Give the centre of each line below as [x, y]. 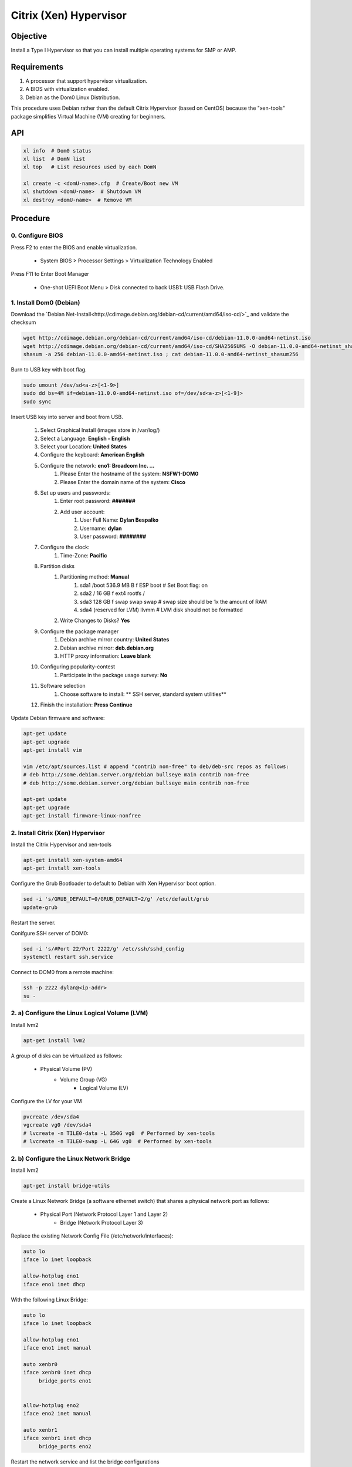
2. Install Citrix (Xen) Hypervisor [58, 833]
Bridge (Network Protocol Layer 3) [101, 1222]
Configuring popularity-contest [78, 667]
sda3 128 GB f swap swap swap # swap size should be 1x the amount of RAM [173, 601]
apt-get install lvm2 [54, 1040]
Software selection [63, 686]
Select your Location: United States [84, 447]
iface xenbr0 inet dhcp [57, 1373]
